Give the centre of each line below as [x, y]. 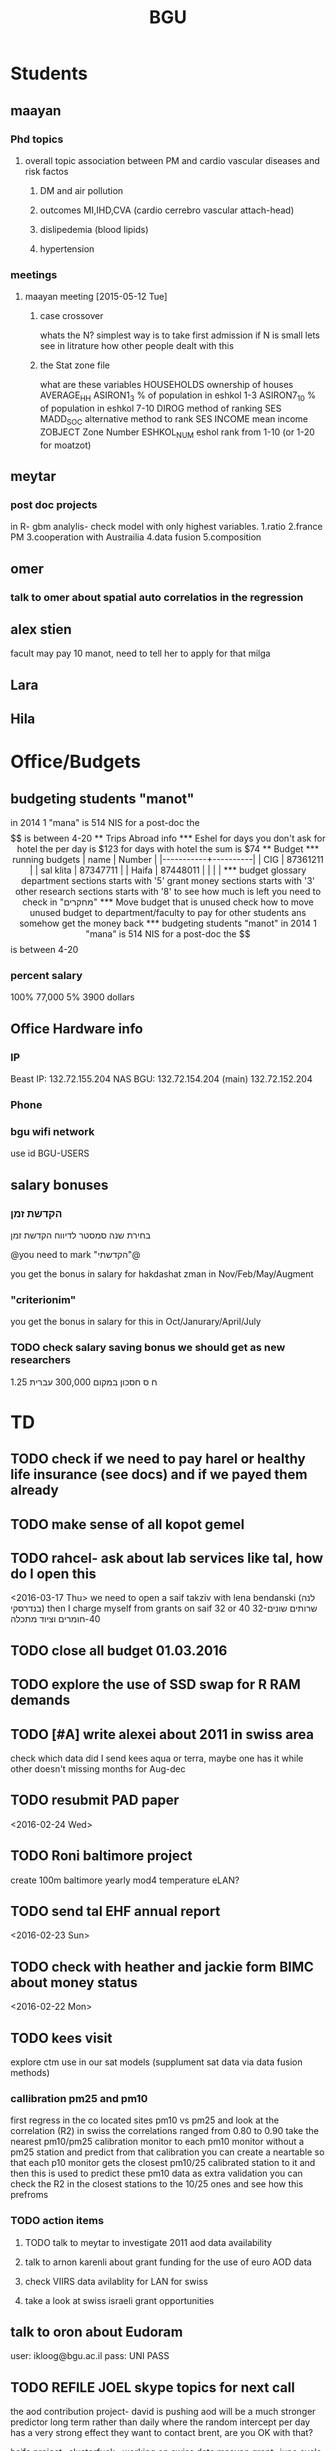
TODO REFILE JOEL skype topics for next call [152, 2387]
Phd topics [37, 139]
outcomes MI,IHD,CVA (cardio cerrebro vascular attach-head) [167, 210]
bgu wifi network [52, 1131]
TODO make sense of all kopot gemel [127, 1524]
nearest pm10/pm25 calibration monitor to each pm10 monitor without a [157, 2142]
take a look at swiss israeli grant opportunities [119, 2300]
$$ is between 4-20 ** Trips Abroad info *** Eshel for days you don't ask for [168, 838]
